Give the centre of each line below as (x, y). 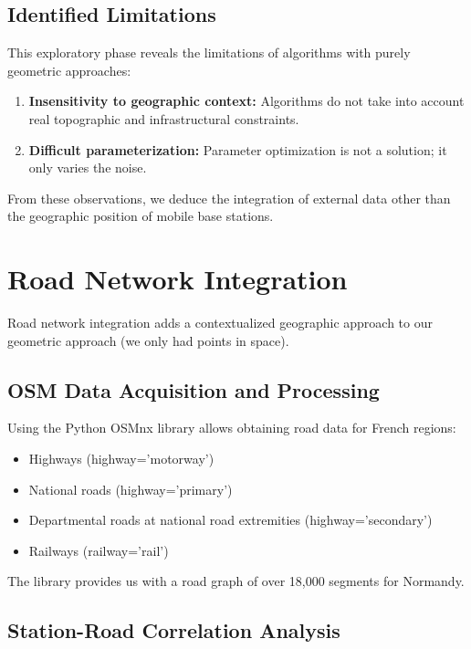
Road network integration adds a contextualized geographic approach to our (220, 323)
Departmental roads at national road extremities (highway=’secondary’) (230, 520)
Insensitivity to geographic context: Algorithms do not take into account (246, 101)
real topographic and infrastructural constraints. (164, 118)
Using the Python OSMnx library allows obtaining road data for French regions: (232, 428)
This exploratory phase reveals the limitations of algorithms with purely (209, 52)
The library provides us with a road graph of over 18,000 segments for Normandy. (236, 581)
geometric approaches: (69, 70)
